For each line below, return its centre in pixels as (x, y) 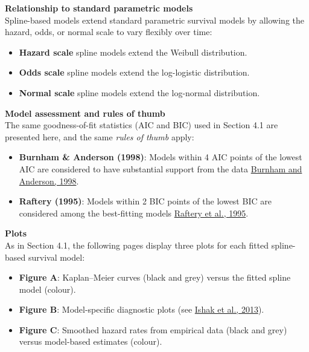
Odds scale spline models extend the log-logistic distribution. (134, 72)
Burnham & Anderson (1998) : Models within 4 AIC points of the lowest (161, 157)
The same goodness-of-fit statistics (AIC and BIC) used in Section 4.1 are (142, 125)
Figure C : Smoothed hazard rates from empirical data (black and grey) (153, 329)
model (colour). (47, 289)
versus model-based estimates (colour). (91, 341)
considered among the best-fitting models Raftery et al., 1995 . (134, 213)
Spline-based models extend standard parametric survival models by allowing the (155, 20)
